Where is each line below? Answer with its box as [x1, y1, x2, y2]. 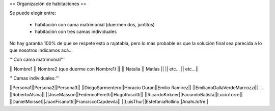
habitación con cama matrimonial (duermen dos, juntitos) [35, 21, 155, 27]
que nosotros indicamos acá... [9, 47, 73, 53]
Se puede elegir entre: [9, 10, 56, 16]
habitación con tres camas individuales [35, 28, 117, 35]
